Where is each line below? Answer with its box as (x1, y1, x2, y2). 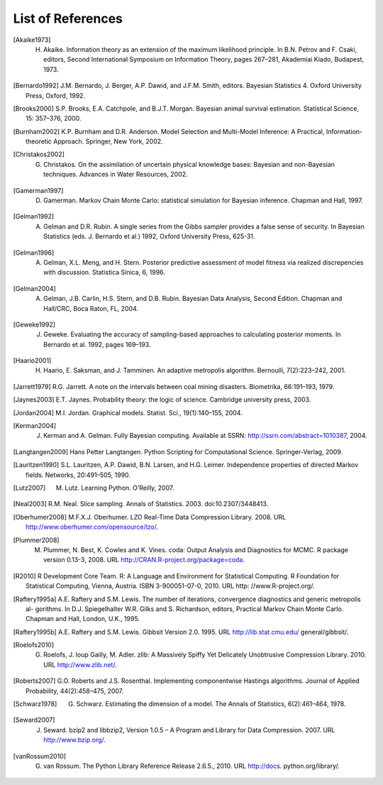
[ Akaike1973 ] (13, 35, 51, 44)
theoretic (26, 137, 52, 146)
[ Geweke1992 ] (13, 320, 56, 329)
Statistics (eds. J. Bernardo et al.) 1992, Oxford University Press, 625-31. (43, 232, 255, 241)
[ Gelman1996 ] (13, 248, 55, 257)
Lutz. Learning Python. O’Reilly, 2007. (65, 483, 174, 492)
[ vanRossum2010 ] (13, 752, 67, 760)
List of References (13, 11, 123, 26)
